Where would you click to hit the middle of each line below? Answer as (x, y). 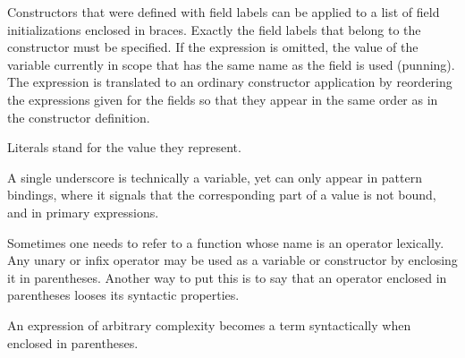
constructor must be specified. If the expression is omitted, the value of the (213, 47)
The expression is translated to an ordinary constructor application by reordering (230, 82)
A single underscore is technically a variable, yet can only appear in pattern (215, 177)
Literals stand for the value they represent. (124, 147)
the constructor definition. (79, 117)
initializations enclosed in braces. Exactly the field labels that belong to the (214, 29)
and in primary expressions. (83, 212)
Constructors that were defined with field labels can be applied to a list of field (224, 12)
